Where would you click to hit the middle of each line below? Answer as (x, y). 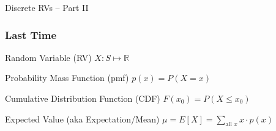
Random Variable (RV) (48, 57)
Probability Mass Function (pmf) (67, 78)
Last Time (31, 34)
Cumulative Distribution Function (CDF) (83, 98)
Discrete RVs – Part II (47, 7)
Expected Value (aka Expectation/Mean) (82, 119)
